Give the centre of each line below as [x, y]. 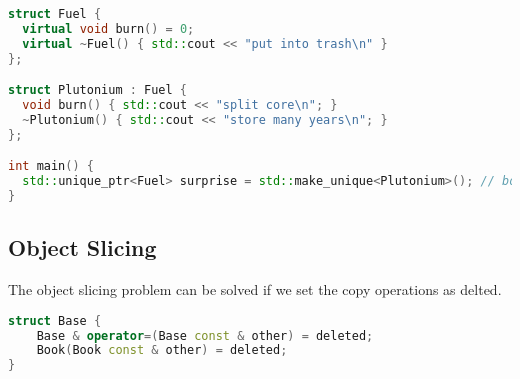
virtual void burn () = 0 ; [108, 28]
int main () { [51, 166]
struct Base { [55, 320]
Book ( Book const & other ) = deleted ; [162, 350]
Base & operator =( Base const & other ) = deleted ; [205, 335]
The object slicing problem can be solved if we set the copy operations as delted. [255, 289]
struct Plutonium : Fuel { [97, 90]
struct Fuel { [55, 14]
